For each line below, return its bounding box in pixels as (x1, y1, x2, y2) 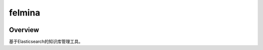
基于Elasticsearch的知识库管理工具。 (9, 39, 83, 45)
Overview (9, 26, 39, 34)
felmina (9, 7, 40, 18)
